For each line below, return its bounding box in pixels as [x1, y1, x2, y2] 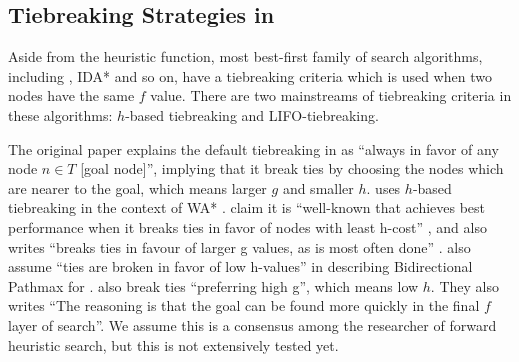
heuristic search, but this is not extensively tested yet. [8, 334, 339, 355]
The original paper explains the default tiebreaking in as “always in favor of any [8, 138, 499, 159]
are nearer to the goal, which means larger [8, 177, 267, 198]
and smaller [282, 177, 354, 198]
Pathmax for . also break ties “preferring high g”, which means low [8, 275, 419, 296]
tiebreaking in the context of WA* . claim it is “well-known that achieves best [8, 197, 486, 218]
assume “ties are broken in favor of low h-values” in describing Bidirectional [8, 256, 473, 277]
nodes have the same [8, 85, 135, 106]
